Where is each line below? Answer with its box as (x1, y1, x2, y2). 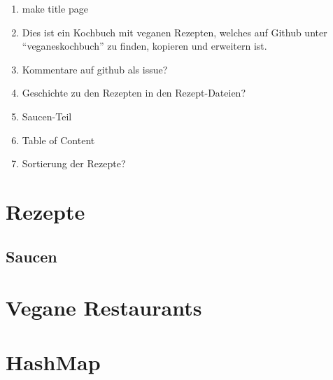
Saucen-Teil (22, 108, 72, 123)
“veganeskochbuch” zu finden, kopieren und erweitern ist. (22, 38, 267, 53)
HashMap (6, 348, 101, 377)
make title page (22, 1, 88, 15)
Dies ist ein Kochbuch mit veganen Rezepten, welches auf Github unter (22, 24, 327, 39)
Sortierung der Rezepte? (22, 156, 126, 171)
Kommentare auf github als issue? (22, 62, 168, 76)
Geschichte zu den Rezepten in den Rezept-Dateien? (22, 85, 246, 100)
